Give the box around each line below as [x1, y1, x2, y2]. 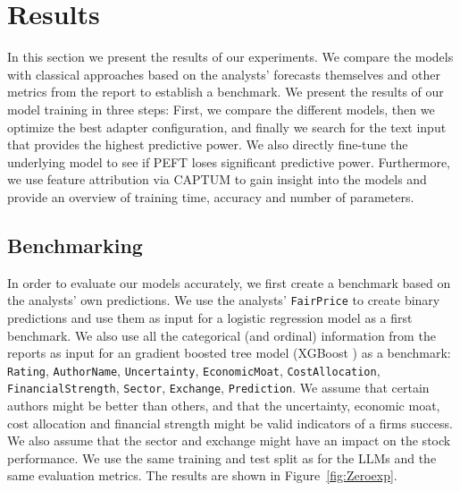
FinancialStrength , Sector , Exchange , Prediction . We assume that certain [7, 378, 430, 397]
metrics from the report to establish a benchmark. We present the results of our [7, 82, 444, 101]
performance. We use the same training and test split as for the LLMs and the [7, 448, 437, 467]
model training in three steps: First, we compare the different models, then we [7, 99, 435, 118]
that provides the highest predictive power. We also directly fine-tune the [7, 135, 408, 154]
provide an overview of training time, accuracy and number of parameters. [7, 187, 414, 206]
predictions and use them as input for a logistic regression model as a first [7, 308, 413, 326]
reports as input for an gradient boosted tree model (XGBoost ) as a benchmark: [7, 343, 451, 362]
